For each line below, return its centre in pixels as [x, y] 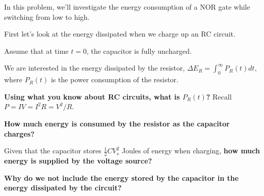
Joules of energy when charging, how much [191, 151]
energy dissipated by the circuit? [63, 188]
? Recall [219, 96]
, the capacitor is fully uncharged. [139, 51]
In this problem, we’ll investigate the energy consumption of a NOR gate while [127, 7]
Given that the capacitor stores [53, 151]
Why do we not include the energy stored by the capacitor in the [122, 177]
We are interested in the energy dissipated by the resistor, [95, 68]
